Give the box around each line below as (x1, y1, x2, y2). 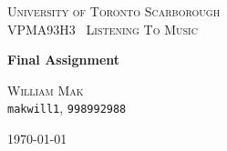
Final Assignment (7, 50, 120, 69)
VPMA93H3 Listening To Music (7, 19, 198, 38)
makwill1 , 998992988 (7, 98, 127, 117)
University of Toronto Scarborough (7, 2, 221, 20)
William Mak (7, 80, 84, 99)
